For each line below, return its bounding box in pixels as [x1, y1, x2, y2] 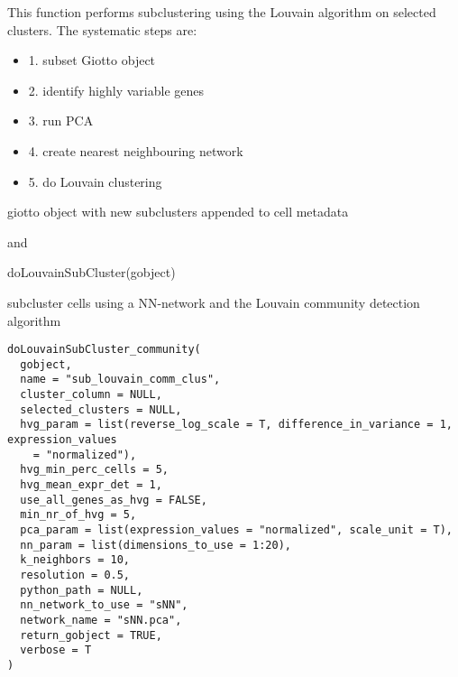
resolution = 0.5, [20, 568, 131, 581]
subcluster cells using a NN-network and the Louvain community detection [7, 292, 420, 311]
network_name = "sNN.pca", [20, 613, 182, 626]
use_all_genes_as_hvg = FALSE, [20, 493, 207, 506]
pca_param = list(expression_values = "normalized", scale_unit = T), [20, 524, 453, 536]
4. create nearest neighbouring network [28, 141, 243, 160]
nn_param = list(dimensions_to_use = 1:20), [20, 538, 291, 552]
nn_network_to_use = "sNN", [20, 598, 188, 612]
